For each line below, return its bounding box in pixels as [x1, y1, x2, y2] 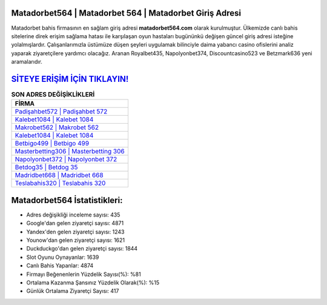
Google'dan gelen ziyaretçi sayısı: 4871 [26, 220, 124, 227]
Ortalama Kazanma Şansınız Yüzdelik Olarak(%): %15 [26, 279, 160, 286]
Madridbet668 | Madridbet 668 [15, 171, 104, 179]
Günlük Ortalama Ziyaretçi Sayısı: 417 [26, 287, 119, 295]
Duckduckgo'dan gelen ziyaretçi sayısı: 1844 [26, 245, 138, 252]
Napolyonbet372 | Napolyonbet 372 [15, 155, 117, 164]
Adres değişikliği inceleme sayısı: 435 [26, 211, 121, 218]
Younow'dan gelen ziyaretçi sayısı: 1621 [26, 236, 125, 244]
